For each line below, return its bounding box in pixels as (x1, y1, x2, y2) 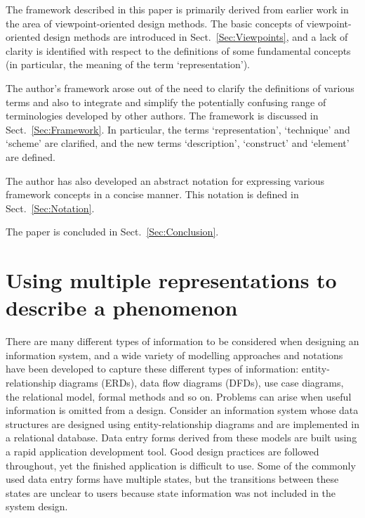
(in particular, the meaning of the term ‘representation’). (6, 57, 250, 72)
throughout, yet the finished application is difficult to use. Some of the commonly (6, 458, 356, 472)
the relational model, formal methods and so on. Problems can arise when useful (6, 389, 352, 403)
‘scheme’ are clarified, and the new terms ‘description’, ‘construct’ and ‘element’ (6, 136, 350, 150)
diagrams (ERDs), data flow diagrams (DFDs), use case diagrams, (59, 375, 344, 389)
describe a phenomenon (6, 293, 238, 322)
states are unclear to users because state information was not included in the (6, 485, 336, 500)
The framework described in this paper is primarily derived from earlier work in (6, 2, 349, 16)
